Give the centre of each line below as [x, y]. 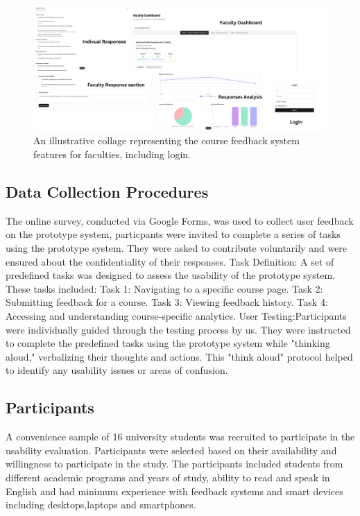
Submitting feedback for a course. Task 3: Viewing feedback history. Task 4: [167, 302]
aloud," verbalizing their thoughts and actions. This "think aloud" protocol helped [179, 356]
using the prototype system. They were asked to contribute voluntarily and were [177, 248]
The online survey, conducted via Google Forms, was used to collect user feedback [180, 220]
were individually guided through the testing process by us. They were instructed [178, 329]
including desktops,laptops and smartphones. [101, 505]
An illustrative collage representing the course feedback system [166, 140]
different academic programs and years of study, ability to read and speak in [168, 477]
